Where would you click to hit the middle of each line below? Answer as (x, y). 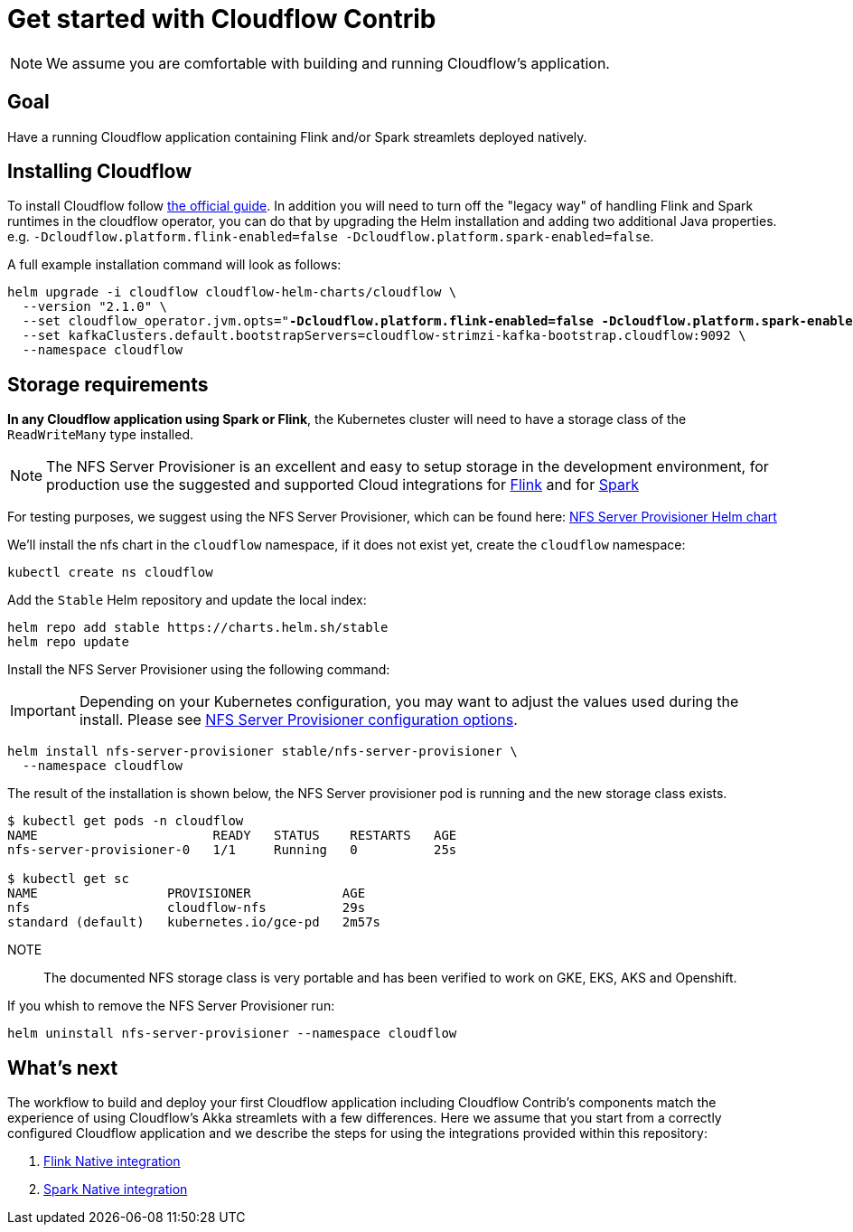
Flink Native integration (112, 1161)
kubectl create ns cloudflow (110, 573)
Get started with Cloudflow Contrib (222, 19)
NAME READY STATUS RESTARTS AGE (232, 836)
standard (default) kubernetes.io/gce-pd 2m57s (194, 922)
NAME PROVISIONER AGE (187, 893)
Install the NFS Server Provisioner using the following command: (199, 670)
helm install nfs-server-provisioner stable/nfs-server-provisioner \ (262, 752)
